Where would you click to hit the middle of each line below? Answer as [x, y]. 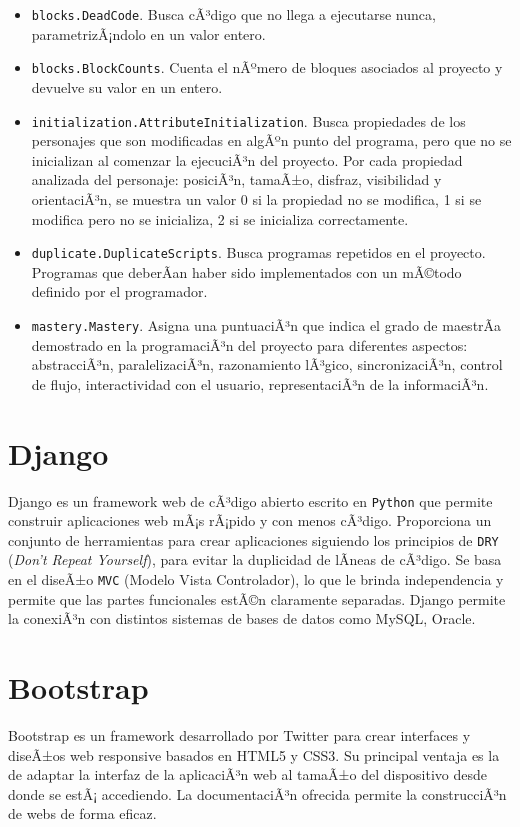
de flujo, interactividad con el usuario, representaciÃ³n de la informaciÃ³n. [260, 383]
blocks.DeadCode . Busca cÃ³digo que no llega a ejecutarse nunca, [233, 14]
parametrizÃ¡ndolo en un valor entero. [148, 33]
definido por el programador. [119, 291]
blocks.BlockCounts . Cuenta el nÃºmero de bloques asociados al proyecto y [267, 67]
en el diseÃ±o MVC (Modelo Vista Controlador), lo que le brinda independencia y [256, 579]
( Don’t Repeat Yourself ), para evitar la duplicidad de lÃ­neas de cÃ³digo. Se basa [255, 559]
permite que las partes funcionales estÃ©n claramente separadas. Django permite [257, 598]
